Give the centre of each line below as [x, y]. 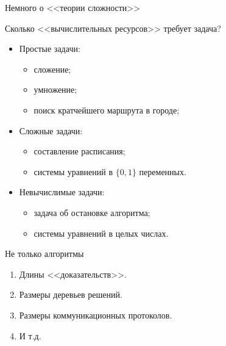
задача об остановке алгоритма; [92, 212]
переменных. [163, 171]
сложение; [52, 69]
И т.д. [30, 335]
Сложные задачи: [51, 130]
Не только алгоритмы [44, 254]
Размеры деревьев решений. [71, 294]
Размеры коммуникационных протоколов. [96, 315]
